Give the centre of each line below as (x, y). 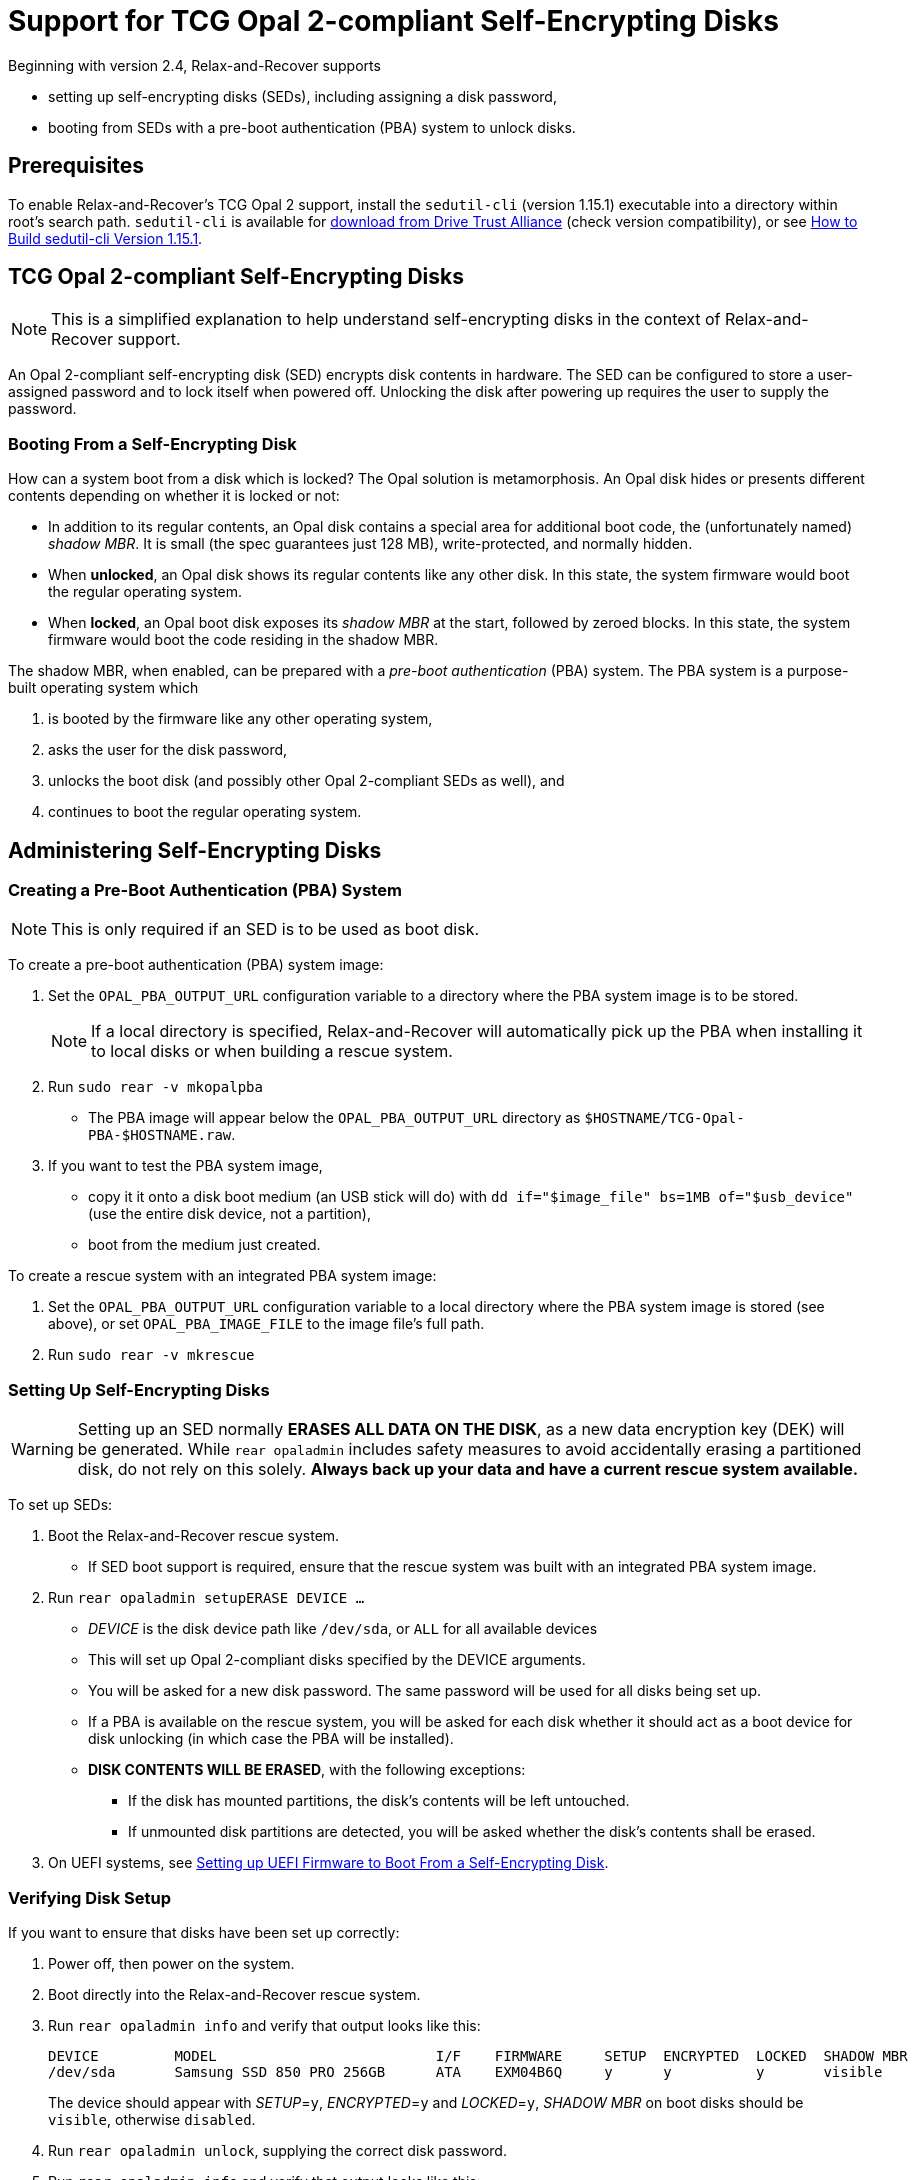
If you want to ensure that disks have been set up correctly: (204, 1932)
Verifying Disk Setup (90, 1897)
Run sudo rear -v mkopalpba (155, 1087)
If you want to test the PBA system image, (185, 1166)
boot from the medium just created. (204, 1245)
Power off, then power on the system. (171, 1963)
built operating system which (103, 688)
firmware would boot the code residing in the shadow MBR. (243, 640)
